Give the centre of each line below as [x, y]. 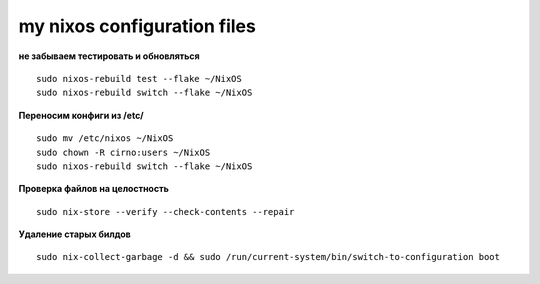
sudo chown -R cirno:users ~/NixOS [123, 152]
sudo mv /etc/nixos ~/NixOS [105, 138]
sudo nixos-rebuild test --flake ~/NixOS [139, 78]
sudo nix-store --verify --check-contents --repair [165, 211]
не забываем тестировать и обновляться [109, 56]
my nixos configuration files [137, 26]
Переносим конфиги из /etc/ [81, 115]
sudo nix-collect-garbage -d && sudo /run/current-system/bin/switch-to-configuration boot [268, 257]
